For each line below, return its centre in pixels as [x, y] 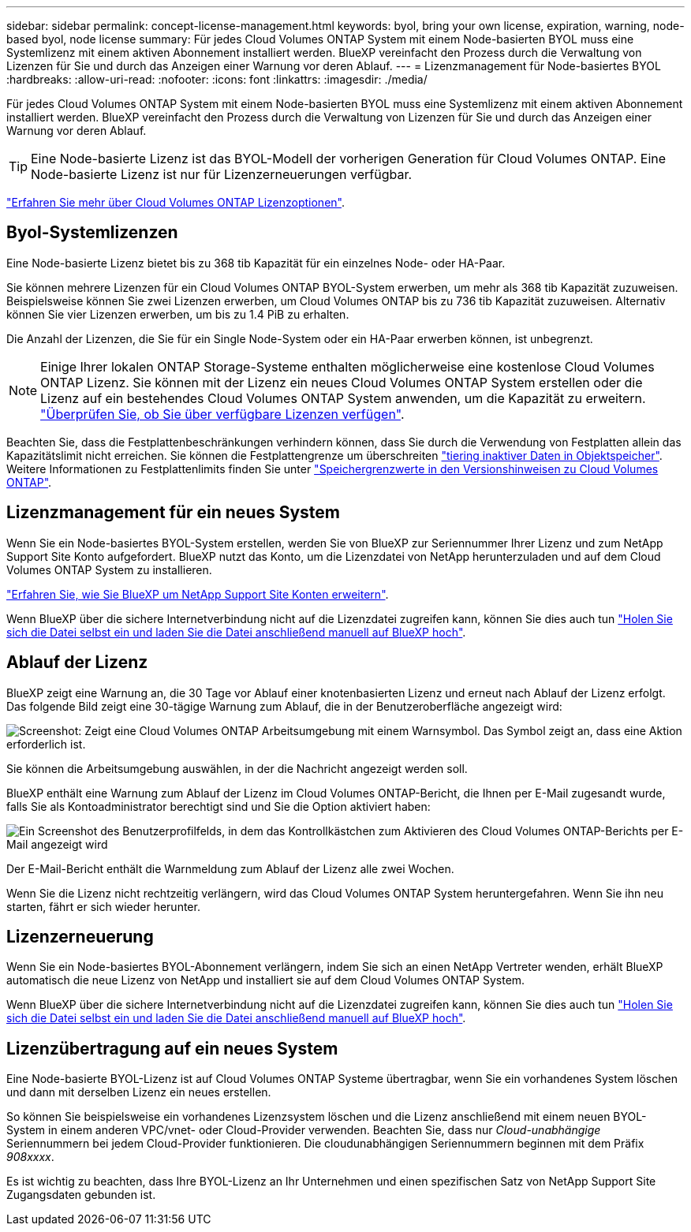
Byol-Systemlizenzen [92, 233]
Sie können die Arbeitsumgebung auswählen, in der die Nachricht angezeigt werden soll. [237, 768]
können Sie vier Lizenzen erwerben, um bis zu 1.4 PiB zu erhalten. [178, 314]
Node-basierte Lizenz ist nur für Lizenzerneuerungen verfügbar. [222, 174]
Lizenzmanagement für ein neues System [174, 513]
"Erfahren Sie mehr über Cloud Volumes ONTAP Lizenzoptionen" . [176, 202]
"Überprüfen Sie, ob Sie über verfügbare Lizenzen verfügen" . [222, 414]
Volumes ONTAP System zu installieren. [109, 569]
